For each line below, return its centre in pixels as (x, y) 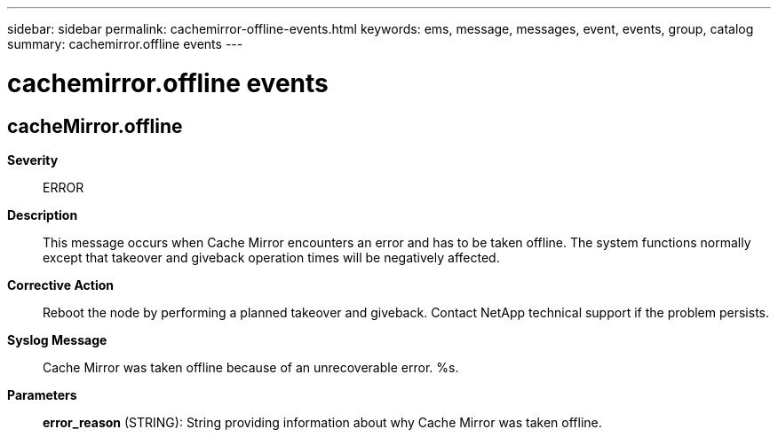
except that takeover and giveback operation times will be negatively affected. (271, 257)
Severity (33, 160)
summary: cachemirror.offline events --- (125, 44)
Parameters (42, 394)
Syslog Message (57, 339)
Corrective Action (60, 285)
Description (43, 215)
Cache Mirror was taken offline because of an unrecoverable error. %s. (251, 367)
